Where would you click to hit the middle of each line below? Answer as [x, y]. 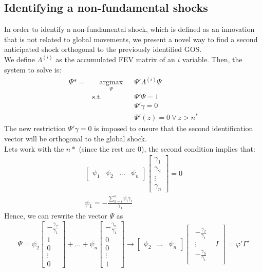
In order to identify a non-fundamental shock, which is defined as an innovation [129, 29]
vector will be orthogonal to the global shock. [76, 139]
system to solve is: [33, 70]
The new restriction [35, 128]
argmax [111, 83]
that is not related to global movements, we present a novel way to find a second [131, 39]
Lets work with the [34, 148]
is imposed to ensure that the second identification [174, 128]
